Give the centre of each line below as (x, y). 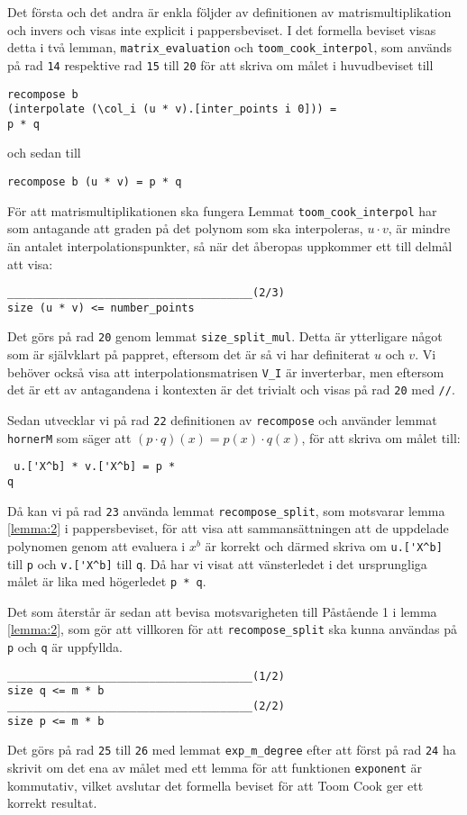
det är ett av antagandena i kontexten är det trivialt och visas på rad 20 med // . (231, 389)
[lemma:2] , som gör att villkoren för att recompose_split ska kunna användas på (232, 629)
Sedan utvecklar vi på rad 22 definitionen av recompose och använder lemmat (222, 420)
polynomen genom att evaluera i (96, 545)
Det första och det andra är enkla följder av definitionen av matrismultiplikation (229, 12)
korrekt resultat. (52, 803)
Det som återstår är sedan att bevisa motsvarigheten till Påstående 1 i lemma (222, 611)
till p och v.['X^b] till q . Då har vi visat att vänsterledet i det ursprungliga (217, 563)
